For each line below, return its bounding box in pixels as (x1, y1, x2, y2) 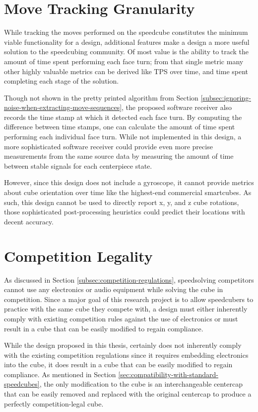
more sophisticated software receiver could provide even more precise (4, 141, 213, 151)
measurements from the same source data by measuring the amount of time (4, 151, 234, 161)
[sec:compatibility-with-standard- (118, 369, 218, 379)
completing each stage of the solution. (4, 76, 119, 86)
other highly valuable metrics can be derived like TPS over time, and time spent (4, 66, 249, 76)
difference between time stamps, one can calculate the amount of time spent (4, 121, 235, 132)
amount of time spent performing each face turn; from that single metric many (4, 56, 244, 66)
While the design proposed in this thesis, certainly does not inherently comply (4, 340, 242, 350)
